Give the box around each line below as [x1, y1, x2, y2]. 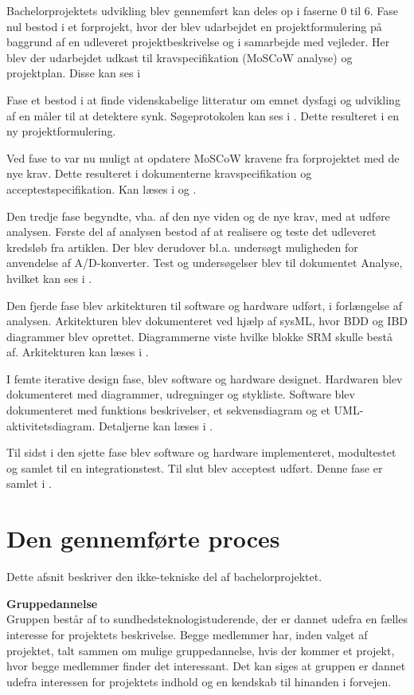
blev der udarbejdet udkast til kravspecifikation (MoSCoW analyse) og [6, 49, 353, 65]
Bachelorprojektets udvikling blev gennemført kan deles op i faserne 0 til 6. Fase [6, 2, 399, 18]
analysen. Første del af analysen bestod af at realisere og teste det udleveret [6, 223, 377, 240]
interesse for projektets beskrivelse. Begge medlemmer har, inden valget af [6, 626, 368, 642]
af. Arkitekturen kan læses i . [6, 344, 149, 360]
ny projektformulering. [6, 123, 116, 139]
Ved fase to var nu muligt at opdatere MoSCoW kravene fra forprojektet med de [6, 149, 400, 166]
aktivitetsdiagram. [6, 417, 96, 434]
